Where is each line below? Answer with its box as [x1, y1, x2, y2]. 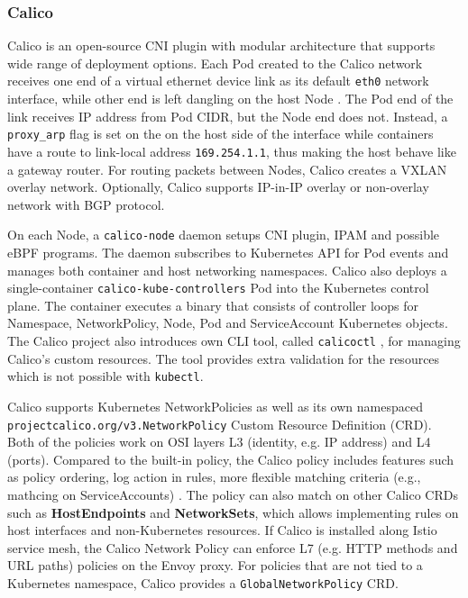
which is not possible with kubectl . [7, 367, 204, 385]
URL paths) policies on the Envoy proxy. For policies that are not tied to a [7, 556, 423, 575]
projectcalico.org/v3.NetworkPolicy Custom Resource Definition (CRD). [7, 414, 432, 433]
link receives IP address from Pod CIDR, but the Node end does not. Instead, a [7, 106, 448, 125]
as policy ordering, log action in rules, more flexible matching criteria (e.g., [7, 467, 421, 486]
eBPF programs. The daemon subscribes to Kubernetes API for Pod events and [7, 243, 449, 261]
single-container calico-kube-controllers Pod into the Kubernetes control [7, 278, 429, 297]
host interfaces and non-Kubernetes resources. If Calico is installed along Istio [7, 521, 437, 539]
